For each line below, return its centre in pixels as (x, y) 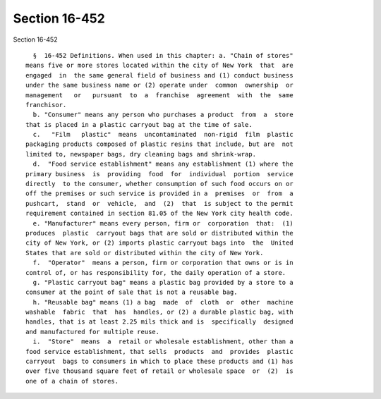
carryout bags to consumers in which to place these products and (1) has (159, 362)
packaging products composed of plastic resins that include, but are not (159, 144)
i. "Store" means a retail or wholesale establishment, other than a (163, 342)
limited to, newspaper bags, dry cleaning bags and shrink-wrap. (141, 154)
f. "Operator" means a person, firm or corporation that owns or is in (163, 263)
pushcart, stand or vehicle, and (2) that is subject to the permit (159, 203)
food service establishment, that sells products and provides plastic (159, 351)
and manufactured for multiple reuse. (93, 332)
